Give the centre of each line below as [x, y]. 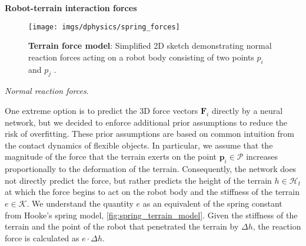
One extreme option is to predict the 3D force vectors [102, 111]
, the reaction [277, 226]
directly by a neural [247, 111]
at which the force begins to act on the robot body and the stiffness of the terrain [152, 192]
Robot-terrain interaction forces [71, 8]
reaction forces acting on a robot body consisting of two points [141, 57]
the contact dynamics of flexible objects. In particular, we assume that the [139, 145]
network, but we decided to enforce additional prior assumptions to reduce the [146, 122]
